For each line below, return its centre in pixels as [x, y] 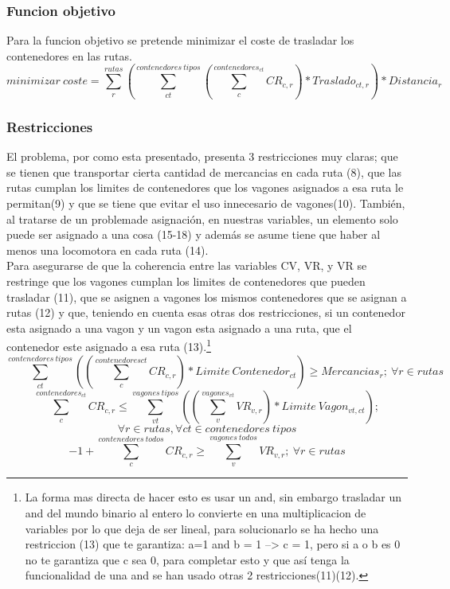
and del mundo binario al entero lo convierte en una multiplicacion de [196, 513]
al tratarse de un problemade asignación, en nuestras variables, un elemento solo [202, 218]
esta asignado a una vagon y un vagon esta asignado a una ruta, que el [179, 328]
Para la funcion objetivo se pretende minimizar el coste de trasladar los [180, 40]
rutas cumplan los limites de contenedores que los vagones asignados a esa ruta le [205, 187]
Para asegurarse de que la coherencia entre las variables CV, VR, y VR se [187, 265]
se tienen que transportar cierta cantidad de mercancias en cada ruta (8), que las [204, 172]
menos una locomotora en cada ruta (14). [108, 250]
